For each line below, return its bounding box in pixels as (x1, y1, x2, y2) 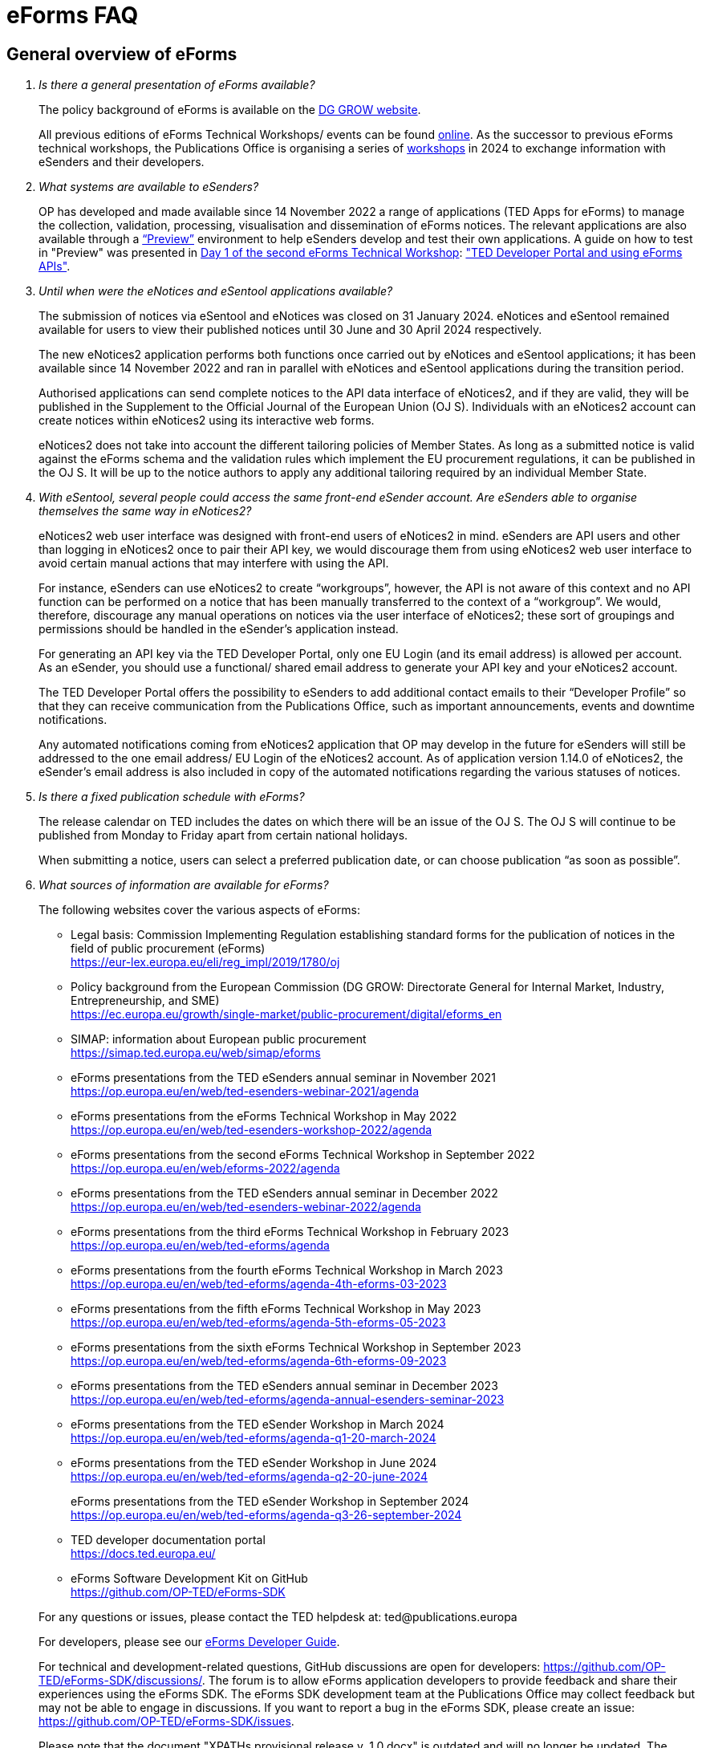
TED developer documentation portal (71, 1533, 266, 1547)
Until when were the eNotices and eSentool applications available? (39, 284, 393, 299)
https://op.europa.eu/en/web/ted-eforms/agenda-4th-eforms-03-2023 (71, 1277, 447, 1291)
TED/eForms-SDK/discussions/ (39, 1673, 202, 1688)
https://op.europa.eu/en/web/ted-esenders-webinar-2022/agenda (71, 1200, 421, 1214)
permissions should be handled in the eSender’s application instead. (39, 622, 399, 636)
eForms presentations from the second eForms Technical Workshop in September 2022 (71, 1148, 535, 1162)
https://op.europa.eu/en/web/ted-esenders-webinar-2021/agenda (71, 1084, 420, 1099)
